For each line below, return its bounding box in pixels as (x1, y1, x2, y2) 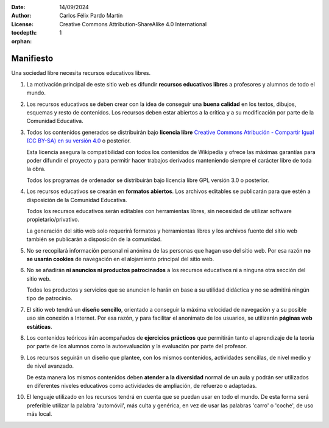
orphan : (11, 37, 32, 45)
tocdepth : (11, 29, 37, 37)
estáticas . (26, 323, 52, 330)
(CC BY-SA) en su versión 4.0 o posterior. (26, 137, 131, 144)
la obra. (26, 165, 46, 173)
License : (11, 20, 34, 27)
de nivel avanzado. (26, 362, 74, 370)
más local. (26, 410, 52, 418)
